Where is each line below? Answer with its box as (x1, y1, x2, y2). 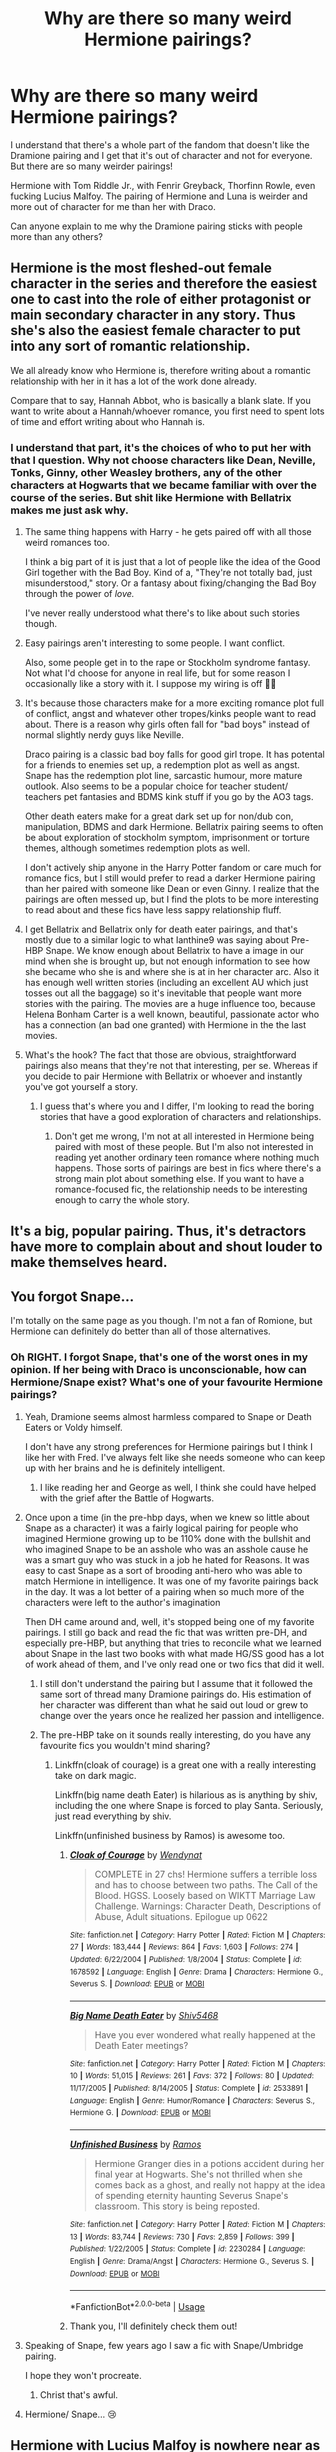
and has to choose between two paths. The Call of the (94, 1878, 318, 1891)
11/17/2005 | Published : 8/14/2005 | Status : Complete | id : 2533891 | (69, 2083, 309, 2094)
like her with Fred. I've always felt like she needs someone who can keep (24, 1451, 326, 1463)
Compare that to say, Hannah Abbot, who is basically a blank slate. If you (10, 394, 312, 406)
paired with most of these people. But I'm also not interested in (54, 1141, 314, 1153)
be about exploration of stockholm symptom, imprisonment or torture (24, 832, 310, 844)
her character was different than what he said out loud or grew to (39, 1698, 309, 1711)
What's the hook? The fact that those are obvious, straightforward (24, 1049, 297, 1061)
